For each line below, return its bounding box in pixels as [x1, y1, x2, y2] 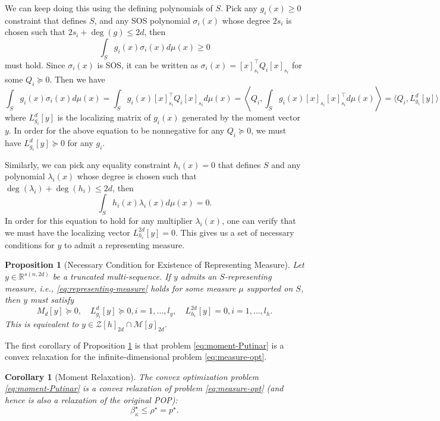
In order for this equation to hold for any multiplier [5, 214, 193, 227]
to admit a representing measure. [64, 238, 185, 251]
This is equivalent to [5, 317, 79, 330]
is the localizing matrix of [57, 111, 151, 124]
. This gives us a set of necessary [175, 226, 294, 238]
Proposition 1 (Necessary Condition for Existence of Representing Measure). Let [5, 258, 304, 271]
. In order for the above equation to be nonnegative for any [8, 124, 225, 137]
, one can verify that [222, 214, 296, 227]
